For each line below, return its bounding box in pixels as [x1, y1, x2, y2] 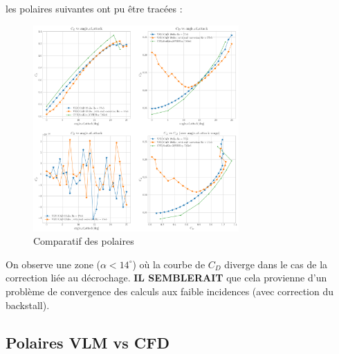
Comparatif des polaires [33, 234, 134, 248]
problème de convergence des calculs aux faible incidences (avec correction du [6, 283, 333, 298]
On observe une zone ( [6, 257, 100, 271]
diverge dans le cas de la [224, 257, 328, 271]
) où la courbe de [132, 257, 205, 271]
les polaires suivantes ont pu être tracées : [6, 1, 183, 15]
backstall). [6, 297, 50, 312]
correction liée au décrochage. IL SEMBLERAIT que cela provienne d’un [6, 270, 327, 285]
